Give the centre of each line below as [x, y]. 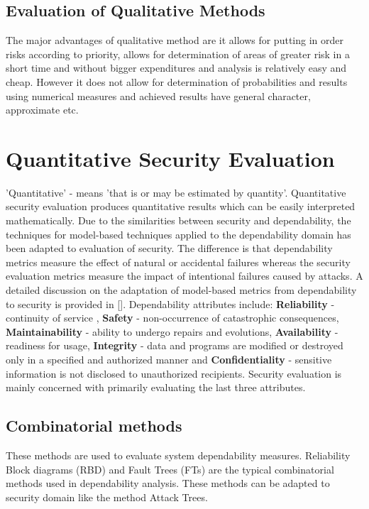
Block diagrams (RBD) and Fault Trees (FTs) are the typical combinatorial [170, 469]
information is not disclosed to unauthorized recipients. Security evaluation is [174, 373]
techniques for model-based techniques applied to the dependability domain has [178, 234]
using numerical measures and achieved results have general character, [158, 95]
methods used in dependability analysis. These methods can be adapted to [168, 483]
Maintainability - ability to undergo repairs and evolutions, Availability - [172, 331]
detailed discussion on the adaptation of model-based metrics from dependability [181, 290]
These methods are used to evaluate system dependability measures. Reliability [178, 455]
